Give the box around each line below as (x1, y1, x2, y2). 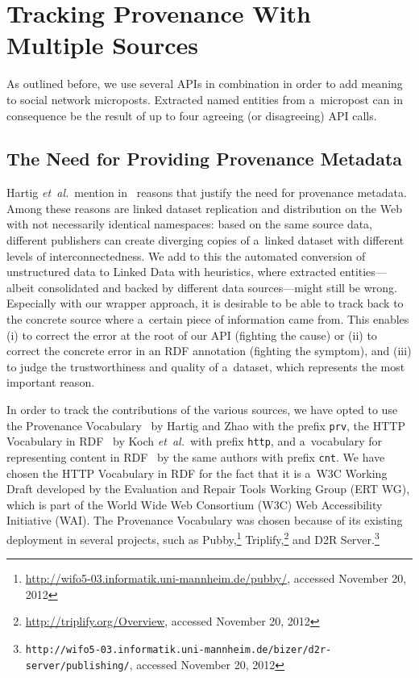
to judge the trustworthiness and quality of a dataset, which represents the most (6, 358, 405, 375)
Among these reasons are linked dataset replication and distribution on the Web (6, 199, 402, 216)
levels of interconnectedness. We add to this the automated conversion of (6, 247, 366, 264)
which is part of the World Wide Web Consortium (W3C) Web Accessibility (6, 496, 383, 513)
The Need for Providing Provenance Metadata (6, 146, 403, 171)
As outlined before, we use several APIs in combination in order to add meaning (6, 75, 403, 92)
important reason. (6, 374, 95, 391)
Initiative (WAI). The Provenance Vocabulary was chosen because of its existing (6, 512, 403, 529)
